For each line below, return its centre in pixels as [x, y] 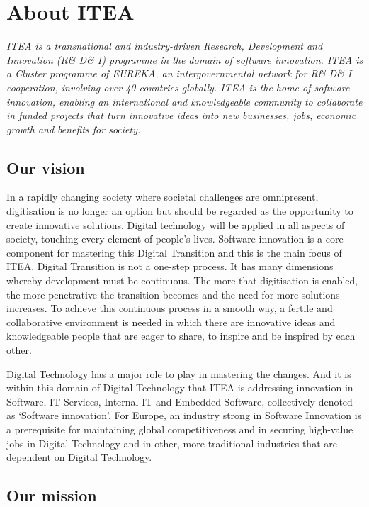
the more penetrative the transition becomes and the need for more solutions [173, 294]
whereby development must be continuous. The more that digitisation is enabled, [182, 280]
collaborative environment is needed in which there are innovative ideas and [171, 322]
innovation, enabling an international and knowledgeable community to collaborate [184, 101]
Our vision [46, 167]
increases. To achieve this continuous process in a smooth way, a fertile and [170, 308]
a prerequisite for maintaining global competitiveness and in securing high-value [180, 429]
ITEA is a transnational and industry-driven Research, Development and [165, 46]
